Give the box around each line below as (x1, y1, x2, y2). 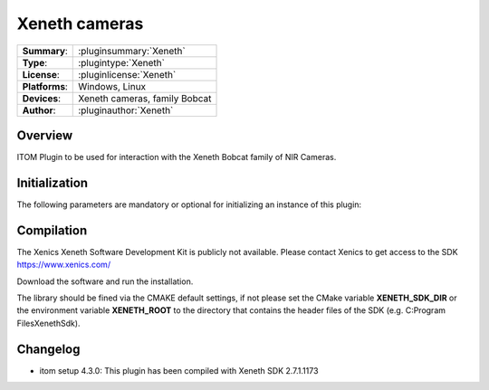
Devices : (22, 91, 61, 104)
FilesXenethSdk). (16, 318, 81, 328)
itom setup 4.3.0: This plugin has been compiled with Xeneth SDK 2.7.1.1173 (39, 365, 319, 376)
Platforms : (22, 80, 68, 92)
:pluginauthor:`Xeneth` (78, 104, 174, 117)
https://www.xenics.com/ (16, 259, 111, 271)
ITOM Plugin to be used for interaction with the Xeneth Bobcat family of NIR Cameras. (16, 152, 337, 163)
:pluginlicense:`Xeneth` (78, 68, 177, 81)
